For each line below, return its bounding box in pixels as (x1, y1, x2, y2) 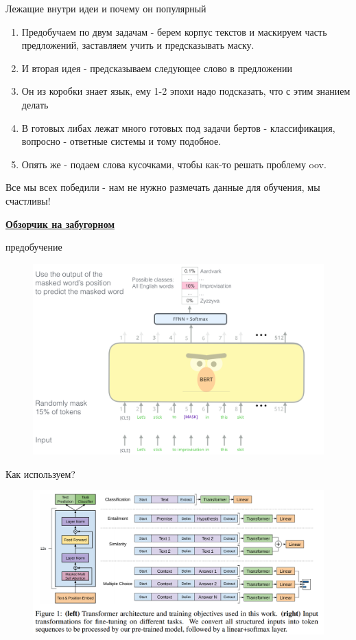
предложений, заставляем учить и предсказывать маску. (21, 38, 254, 52)
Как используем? (5, 466, 75, 481)
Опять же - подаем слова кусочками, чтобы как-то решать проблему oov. (21, 157, 327, 171)
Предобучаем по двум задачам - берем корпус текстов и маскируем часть (21, 24, 327, 38)
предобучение (5, 240, 62, 254)
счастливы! (5, 193, 51, 207)
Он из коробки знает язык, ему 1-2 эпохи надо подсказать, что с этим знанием (21, 84, 351, 98)
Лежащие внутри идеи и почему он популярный (5, 1, 206, 15)
